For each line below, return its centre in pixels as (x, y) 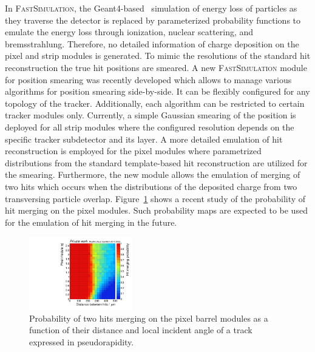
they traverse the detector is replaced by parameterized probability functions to (153, 20)
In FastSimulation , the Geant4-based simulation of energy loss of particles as (151, 8)
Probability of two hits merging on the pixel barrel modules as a (149, 318)
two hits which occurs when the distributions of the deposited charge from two (151, 186)
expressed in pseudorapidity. (82, 341)
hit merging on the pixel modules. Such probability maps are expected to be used (156, 210)
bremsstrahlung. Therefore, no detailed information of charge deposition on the (152, 43)
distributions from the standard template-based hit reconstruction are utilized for (156, 162)
